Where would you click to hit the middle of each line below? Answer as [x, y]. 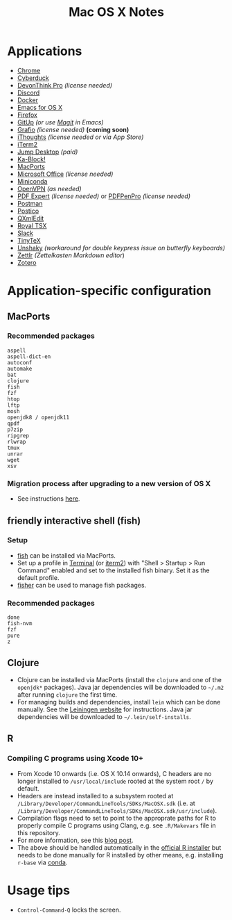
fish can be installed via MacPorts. [66, 555]
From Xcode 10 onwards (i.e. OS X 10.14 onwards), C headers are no [114, 773]
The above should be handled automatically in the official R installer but [119, 847]
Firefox [27, 115]
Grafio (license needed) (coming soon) [73, 129]
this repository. [38, 832]
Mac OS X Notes [116, 12]
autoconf [20, 362]
